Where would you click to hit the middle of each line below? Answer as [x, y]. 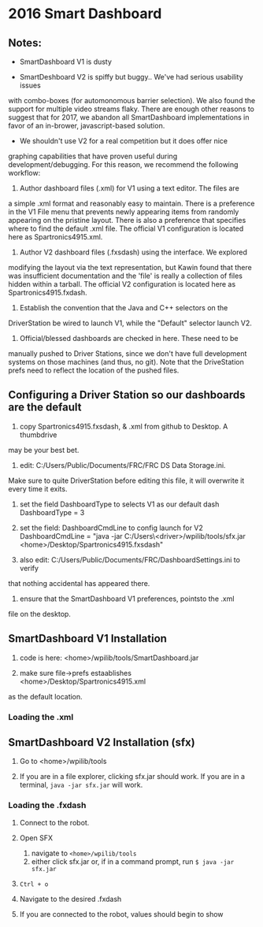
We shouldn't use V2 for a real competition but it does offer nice [124, 141]
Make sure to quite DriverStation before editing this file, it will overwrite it [126, 480]
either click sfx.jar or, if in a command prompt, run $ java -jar [133, 861]
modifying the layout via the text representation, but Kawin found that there [130, 267]
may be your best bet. [44, 450]
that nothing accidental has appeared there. [79, 583]
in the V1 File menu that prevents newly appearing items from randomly [124, 212]
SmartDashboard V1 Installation [88, 639]
